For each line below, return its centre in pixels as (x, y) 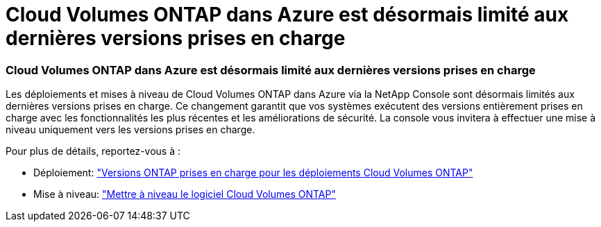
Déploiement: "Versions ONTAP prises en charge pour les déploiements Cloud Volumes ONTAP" (253, 173)
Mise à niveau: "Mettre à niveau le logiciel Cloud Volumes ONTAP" (185, 194)
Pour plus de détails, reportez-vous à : (93, 151)
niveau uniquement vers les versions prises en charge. (130, 130)
